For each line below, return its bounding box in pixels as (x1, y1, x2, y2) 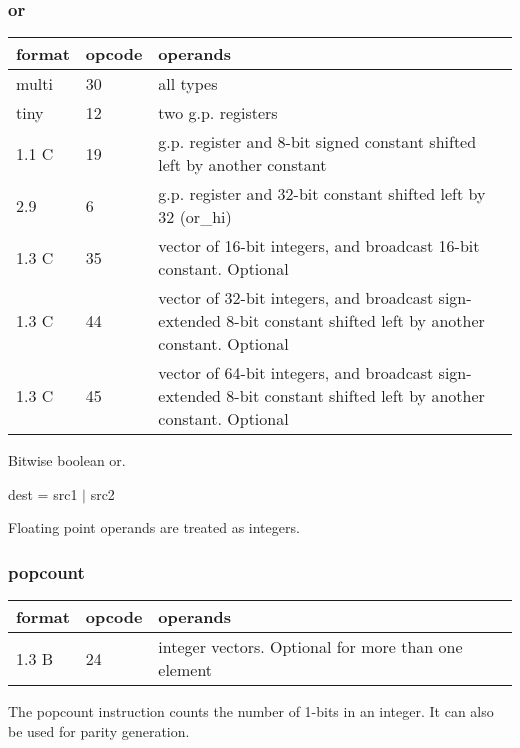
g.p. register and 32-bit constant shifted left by (158, 182, 486, 206)
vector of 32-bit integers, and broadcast (158, 286, 434, 310)
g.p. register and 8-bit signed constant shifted (158, 130, 477, 154)
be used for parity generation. (8, 720, 190, 741)
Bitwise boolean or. (8, 450, 126, 471)
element (158, 658, 213, 682)
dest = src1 (8, 483, 78, 504)
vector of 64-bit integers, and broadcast (158, 361, 434, 385)
